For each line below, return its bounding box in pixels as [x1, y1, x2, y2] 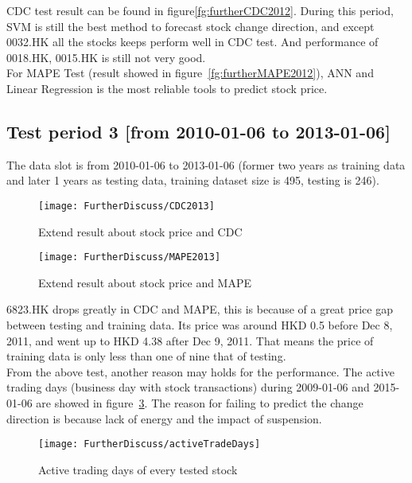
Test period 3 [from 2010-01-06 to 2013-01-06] [6, 119, 391, 143]
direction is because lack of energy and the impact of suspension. [6, 410, 322, 427]
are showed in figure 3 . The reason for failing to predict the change [36, 395, 363, 411]
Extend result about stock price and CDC [38, 223, 243, 240]
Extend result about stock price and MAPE [38, 274, 252, 290]
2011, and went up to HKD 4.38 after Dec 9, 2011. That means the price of [6, 332, 374, 349]
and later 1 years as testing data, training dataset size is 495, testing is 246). [6, 172, 379, 189]
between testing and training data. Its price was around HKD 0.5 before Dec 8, [6, 317, 393, 333]
